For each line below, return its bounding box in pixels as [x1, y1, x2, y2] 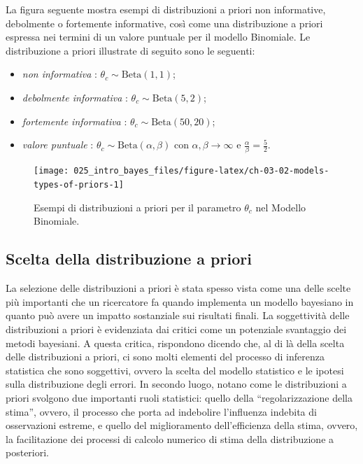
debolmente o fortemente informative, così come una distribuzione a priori [6, 15, 323, 30]
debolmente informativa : [22, 90, 128, 104]
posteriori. [6, 445, 50, 460]
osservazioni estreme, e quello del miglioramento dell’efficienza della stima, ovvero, [6, 418, 358, 433]
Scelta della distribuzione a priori [6, 248, 252, 269]
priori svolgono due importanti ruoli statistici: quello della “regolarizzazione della [6, 390, 353, 405]
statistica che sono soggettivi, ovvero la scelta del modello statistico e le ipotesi [6, 363, 344, 377]
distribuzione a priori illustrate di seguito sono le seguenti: [6, 43, 255, 57]
